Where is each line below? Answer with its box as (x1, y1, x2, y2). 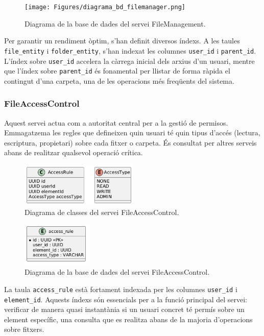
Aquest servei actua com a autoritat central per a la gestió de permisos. (4, 117, 228, 128)
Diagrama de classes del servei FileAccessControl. (25, 206, 179, 217)
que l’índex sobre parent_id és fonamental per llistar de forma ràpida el (4, 65, 230, 76)
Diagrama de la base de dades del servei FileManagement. (25, 18, 206, 29)
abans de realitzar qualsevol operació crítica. (4, 147, 143, 158)
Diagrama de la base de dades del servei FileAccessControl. (25, 267, 210, 277)
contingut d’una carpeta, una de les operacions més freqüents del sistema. (4, 75, 234, 86)
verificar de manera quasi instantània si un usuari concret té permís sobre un (4, 304, 245, 315)
